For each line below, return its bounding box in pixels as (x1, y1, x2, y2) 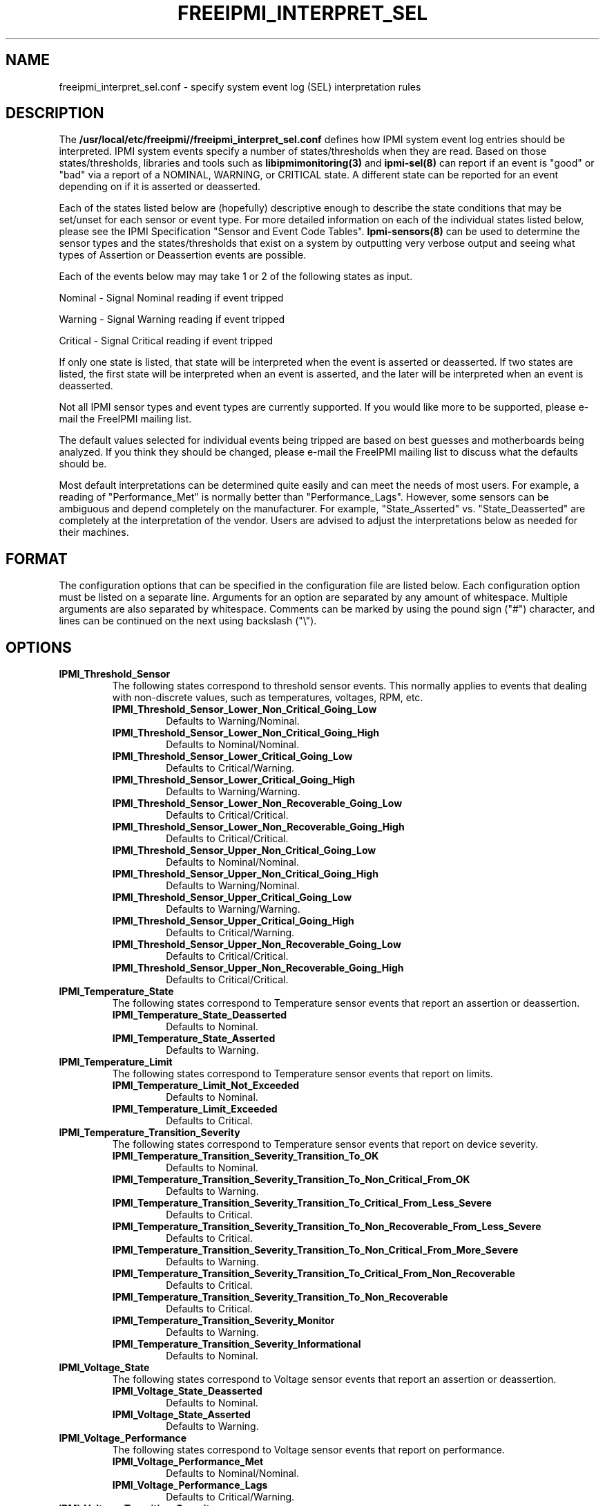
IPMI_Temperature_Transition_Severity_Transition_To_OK (112, 1150, 379, 1162)
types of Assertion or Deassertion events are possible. (59, 249, 307, 261)
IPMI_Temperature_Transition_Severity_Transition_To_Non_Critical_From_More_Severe (112, 1244, 519, 1256)
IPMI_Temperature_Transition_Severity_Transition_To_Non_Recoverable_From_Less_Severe (112, 1220, 541, 1233)
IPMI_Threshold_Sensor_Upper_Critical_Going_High (112, 915, 354, 927)
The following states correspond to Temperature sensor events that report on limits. (112, 1068, 493, 1080)
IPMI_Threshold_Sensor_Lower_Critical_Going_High (112, 774, 355, 786)
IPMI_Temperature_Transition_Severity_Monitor (112, 1314, 335, 1327)
